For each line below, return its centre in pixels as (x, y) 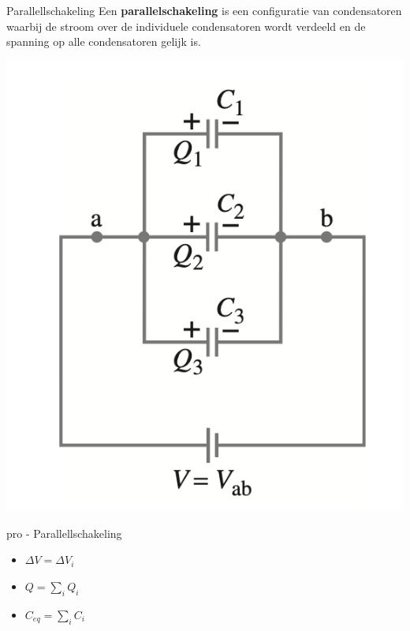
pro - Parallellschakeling (64, 533)
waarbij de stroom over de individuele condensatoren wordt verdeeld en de (186, 26)
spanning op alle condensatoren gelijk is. (104, 41)
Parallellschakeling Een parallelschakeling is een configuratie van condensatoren (204, 10)
